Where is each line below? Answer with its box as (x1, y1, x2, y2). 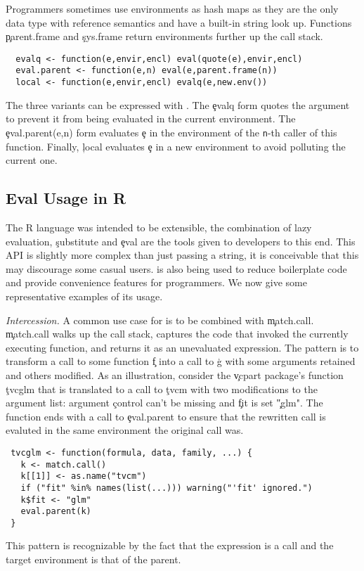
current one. (6, 153, 58, 167)
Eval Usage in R (6, 187, 126, 209)
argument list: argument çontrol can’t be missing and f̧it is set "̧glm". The (6, 395, 323, 410)
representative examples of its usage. (6, 288, 163, 303)
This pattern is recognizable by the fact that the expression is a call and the (6, 538, 334, 553)
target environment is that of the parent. (6, 552, 181, 567)
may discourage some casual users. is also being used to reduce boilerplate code (6, 261, 347, 276)
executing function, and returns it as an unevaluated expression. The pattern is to (6, 340, 359, 354)
